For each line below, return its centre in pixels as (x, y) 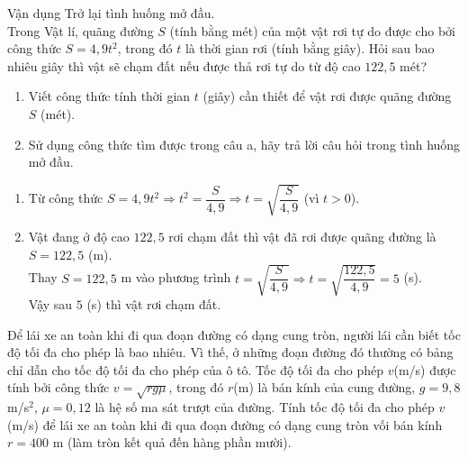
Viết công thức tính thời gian (109, 96)
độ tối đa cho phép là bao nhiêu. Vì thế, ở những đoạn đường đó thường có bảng (230, 352)
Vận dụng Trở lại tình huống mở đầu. (111, 13)
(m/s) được (425, 369)
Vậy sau (50, 304)
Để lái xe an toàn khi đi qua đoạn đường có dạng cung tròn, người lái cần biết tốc (234, 334)
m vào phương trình (176, 277)
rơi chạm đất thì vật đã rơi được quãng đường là (302, 237)
